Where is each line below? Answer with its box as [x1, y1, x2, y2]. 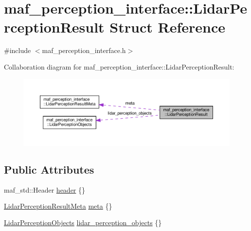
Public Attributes [4, 161, 94, 177]
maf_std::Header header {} [4, 184, 86, 195]
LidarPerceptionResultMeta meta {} [4, 201, 112, 211]
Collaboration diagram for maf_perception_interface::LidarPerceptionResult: [4, 61, 234, 71]
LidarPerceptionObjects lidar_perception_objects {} [4, 217, 162, 227]
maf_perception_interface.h [42, 45, 126, 55]
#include [4, 45, 31, 55]
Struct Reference [109, 17, 225, 37]
